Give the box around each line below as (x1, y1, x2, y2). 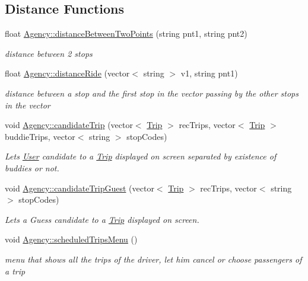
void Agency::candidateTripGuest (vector (5, 181, 154, 194)
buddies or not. (5, 161, 59, 174)
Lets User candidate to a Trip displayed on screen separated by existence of (5, 150, 277, 162)
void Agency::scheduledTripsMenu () (5, 233, 138, 245)
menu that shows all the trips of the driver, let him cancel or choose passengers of (5, 253, 302, 265)
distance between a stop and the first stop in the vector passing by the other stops (5, 87, 299, 99)
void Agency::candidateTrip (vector (5, 119, 133, 131)
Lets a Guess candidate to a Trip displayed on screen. (5, 213, 199, 225)
